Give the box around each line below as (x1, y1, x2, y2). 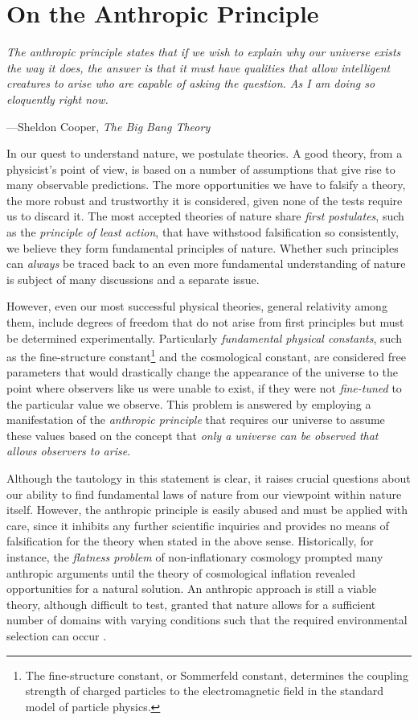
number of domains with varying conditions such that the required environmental (6, 611, 408, 628)
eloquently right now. (6, 90, 109, 107)
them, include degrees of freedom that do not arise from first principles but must (6, 314, 404, 331)
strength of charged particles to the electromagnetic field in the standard (25, 682, 384, 699)
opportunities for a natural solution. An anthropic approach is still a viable (6, 580, 377, 597)
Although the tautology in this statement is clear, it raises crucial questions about (6, 470, 411, 487)
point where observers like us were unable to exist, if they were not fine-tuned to (6, 380, 402, 397)
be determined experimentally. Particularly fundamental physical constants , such (6, 329, 402, 346)
